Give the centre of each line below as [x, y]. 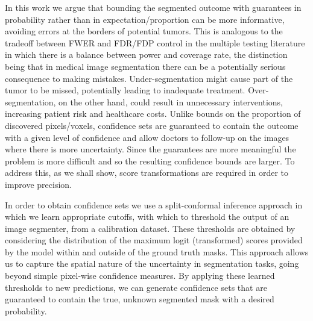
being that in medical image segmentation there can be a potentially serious [145, 66]
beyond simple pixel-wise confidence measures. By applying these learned [140, 276]
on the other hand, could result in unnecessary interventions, [171, 101]
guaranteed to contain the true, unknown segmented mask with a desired [140, 299]
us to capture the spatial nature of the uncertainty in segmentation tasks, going [152, 263]
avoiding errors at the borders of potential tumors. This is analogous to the [144, 31]
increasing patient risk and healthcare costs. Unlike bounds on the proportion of [153, 114]
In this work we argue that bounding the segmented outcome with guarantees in [153, 7]
